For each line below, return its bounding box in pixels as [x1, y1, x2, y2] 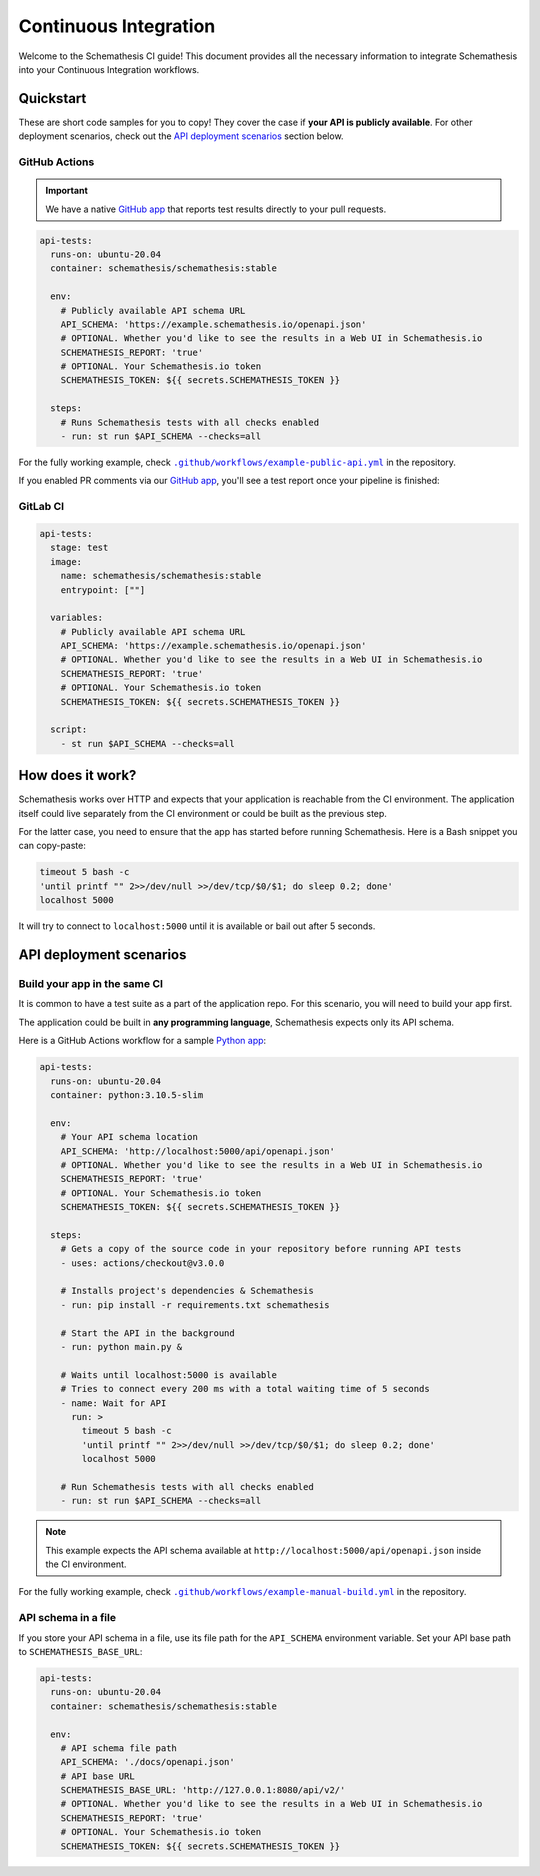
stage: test [50, 542, 109, 554]
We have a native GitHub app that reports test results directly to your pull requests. [45, 203, 387, 215]
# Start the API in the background [60, 1327, 235, 1339]
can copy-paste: [18, 840, 87, 852]
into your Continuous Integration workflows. [18, 63, 200, 75]
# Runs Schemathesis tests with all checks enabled [60, 416, 320, 428]
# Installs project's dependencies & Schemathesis [60, 1285, 314, 1297]
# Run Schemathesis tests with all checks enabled [60, 1481, 314, 1492]
